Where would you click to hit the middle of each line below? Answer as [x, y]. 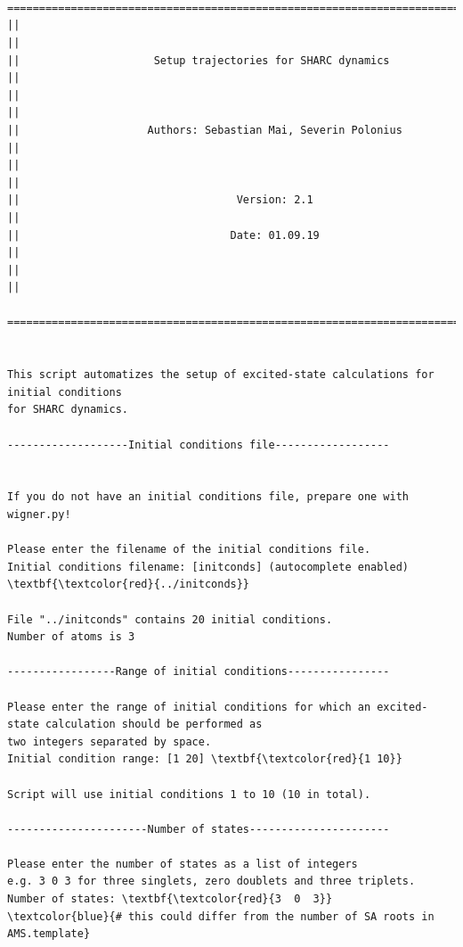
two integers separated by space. [110, 741]
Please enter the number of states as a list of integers [183, 864]
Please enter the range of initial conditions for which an [189, 707]
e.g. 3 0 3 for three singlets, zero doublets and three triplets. [211, 881]
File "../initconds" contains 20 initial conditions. [170, 619]
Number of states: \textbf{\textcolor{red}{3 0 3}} [170, 899]
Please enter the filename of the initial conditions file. [189, 550]
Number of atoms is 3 [71, 637]
